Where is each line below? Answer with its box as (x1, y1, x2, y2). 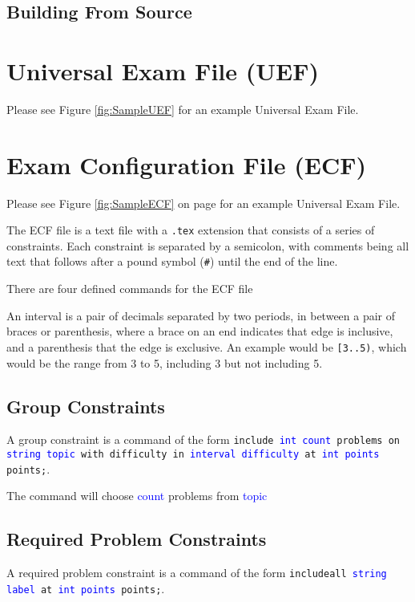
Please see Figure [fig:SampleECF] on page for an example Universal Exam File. (6, 194, 401, 211)
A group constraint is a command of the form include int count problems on (6, 431, 400, 448)
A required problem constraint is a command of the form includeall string (6, 564, 387, 581)
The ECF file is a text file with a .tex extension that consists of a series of (6, 222, 375, 238)
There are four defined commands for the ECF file (6, 280, 253, 297)
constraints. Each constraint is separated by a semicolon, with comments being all (6, 237, 409, 254)
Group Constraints (6, 393, 165, 418)
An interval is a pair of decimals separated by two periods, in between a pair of (6, 307, 396, 323)
